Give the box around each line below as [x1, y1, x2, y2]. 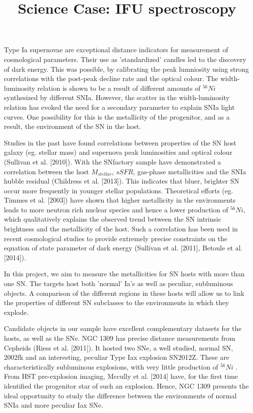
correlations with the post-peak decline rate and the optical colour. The [4, 73, 218, 83]
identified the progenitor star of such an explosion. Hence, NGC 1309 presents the [4, 380, 249, 391]
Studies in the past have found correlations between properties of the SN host [4, 137, 236, 147]
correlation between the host [4, 166, 89, 176]
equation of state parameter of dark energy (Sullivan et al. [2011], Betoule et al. [4, 243, 243, 253]
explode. [4, 307, 29, 317]
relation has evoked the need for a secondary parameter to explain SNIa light [4, 102, 235, 112]
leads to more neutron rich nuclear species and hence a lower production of [4, 204, 228, 214]
